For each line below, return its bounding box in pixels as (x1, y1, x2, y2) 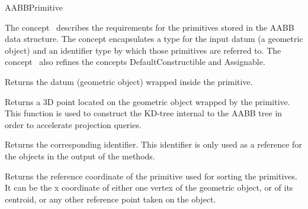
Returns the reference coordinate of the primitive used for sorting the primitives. (5, 169, 297, 182)
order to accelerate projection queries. (5, 118, 142, 130)
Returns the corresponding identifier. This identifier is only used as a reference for (5, 138, 302, 151)
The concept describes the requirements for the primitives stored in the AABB (5, 21, 294, 33)
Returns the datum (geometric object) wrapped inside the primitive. (5, 75, 253, 87)
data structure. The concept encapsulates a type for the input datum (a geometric (5, 32, 303, 45)
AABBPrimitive (5, 1, 63, 13)
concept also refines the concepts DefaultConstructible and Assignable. (5, 55, 265, 68)
